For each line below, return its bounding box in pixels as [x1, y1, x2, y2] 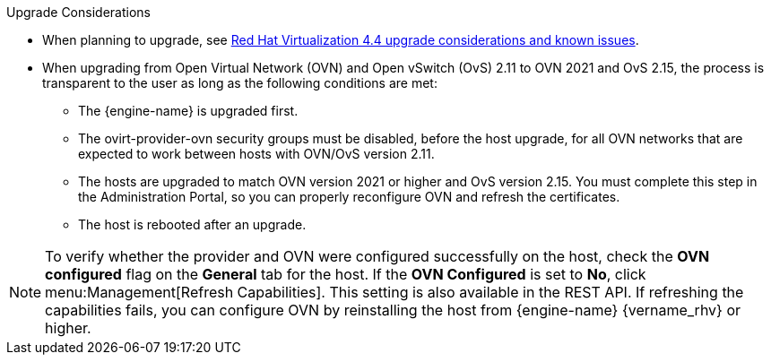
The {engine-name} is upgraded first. [78, 103, 299, 118]
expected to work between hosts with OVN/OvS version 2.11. [78, 146, 435, 161]
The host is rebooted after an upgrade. [78, 217, 307, 232]
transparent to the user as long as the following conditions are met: [42, 75, 437, 90]
